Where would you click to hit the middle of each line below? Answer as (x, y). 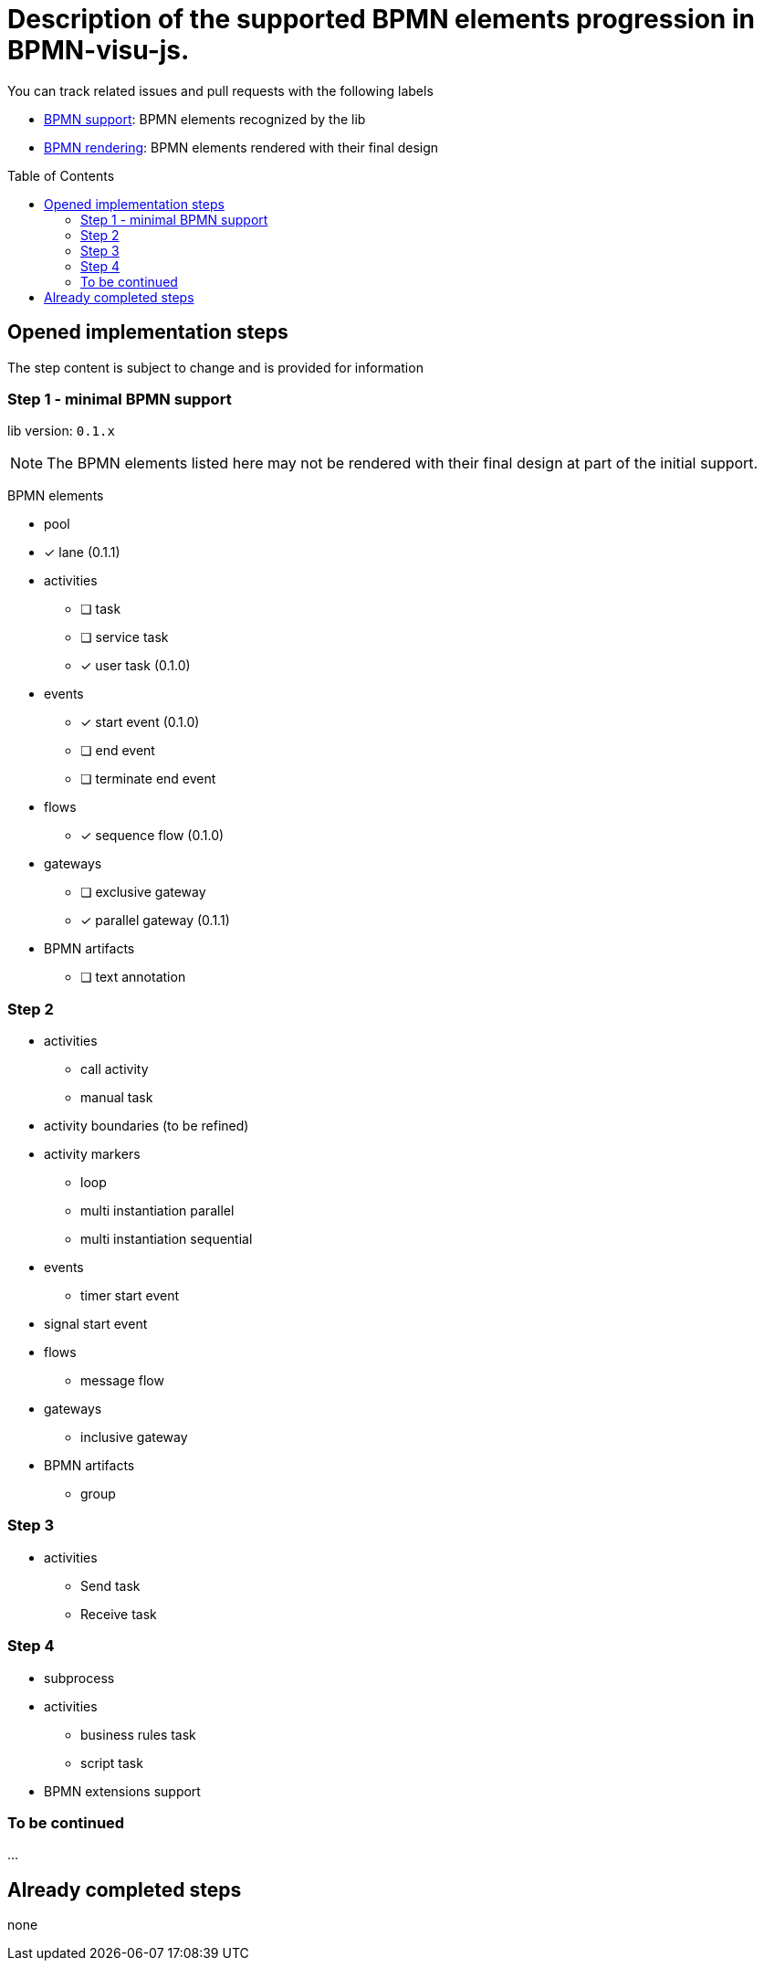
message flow (122, 1381)
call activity (115, 1069)
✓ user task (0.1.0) (136, 666)
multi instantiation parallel (157, 1211)
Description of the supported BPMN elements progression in (381, 19)
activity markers (92, 1154)
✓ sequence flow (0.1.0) (152, 836)
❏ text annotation (133, 977)
